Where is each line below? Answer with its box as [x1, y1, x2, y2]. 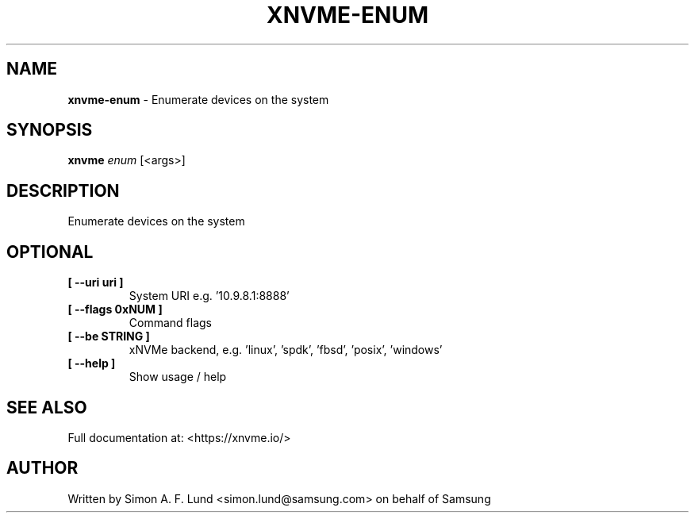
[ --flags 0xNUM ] [67, 302, 163, 317]
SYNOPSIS [6, 120, 93, 140]
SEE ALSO [6, 397, 87, 417]
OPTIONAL [6, 241, 94, 262]
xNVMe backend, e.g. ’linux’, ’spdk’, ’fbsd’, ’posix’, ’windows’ [129, 343, 443, 357]
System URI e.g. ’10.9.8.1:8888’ [129, 289, 290, 303]
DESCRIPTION [6, 180, 120, 201]
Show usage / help [129, 370, 227, 384]
